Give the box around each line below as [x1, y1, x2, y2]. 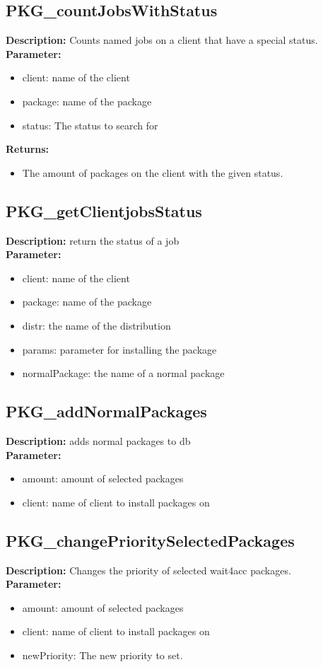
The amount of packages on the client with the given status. [22, 165, 283, 180]
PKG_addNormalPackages [6, 400, 207, 422]
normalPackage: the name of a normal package [22, 366, 225, 381]
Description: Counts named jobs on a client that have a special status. [6, 33, 318, 47]
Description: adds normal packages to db [6, 433, 191, 448]
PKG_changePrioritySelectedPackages [6, 529, 295, 551]
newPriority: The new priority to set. [22, 647, 183, 662]
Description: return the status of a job [6, 233, 180, 248]
